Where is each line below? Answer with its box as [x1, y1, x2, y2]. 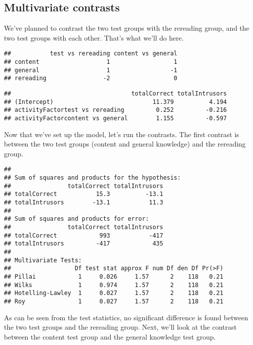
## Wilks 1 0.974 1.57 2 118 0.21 [4, 281, 223, 289]
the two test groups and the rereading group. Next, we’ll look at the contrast [4, 322, 237, 332]
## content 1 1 [4, 58, 177, 66]
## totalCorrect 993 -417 [4, 232, 164, 239]
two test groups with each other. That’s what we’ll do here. [4, 32, 184, 43]
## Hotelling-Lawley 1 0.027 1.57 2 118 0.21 [4, 290, 223, 297]
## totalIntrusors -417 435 [4, 240, 164, 247]
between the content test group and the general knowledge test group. [4, 331, 216, 342]
